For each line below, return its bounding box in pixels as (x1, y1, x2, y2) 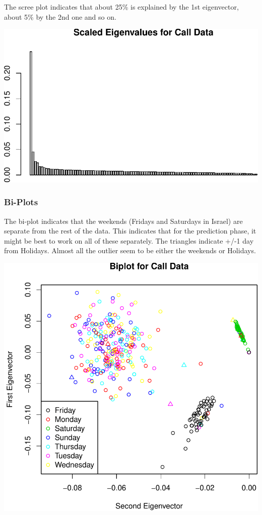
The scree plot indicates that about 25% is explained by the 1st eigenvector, (4, 2, 239, 12)
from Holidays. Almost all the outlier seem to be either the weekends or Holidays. (4, 245, 256, 256)
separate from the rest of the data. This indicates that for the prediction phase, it (4, 225, 256, 236)
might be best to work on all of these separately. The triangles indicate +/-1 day (4, 235, 254, 246)
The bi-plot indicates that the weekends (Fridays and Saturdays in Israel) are (4, 215, 243, 226)
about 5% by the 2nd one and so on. (4, 11, 116, 22)
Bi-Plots (4, 196, 38, 208)
